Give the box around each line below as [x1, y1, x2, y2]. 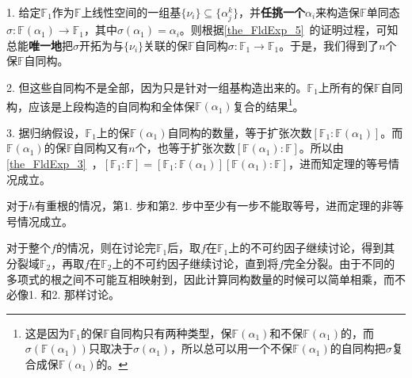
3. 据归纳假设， [6, 124, 86, 140]
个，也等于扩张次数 [135, 139, 235, 156]
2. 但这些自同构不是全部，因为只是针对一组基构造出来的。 [6, 78, 307, 95]
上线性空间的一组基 [81, 4, 181, 20]
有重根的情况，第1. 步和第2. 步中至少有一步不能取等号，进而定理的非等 [35, 197, 404, 214]
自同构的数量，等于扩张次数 [167, 124, 312, 140]
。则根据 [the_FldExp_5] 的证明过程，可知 [179, 21, 399, 38]
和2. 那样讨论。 [40, 286, 120, 303]
